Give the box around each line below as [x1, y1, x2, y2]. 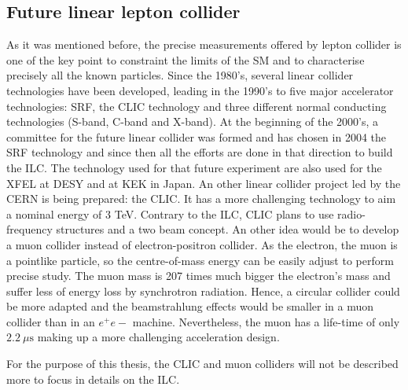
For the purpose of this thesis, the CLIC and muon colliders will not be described [6, 355, 399, 372]
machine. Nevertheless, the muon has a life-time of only [132, 313, 400, 329]
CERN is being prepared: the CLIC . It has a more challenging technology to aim [6, 190, 396, 207]
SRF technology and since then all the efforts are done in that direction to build [6, 144, 393, 160]
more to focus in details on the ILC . [6, 370, 180, 387]
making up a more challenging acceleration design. [37, 329, 280, 345]
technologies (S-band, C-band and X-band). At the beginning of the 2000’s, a [6, 113, 379, 130]
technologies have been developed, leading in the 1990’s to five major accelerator [6, 82, 394, 98]
